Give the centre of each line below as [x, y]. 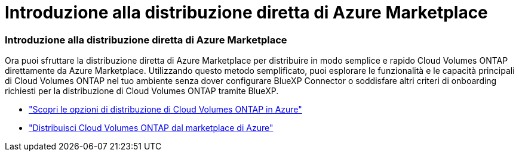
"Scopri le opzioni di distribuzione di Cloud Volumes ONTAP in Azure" [165, 110]
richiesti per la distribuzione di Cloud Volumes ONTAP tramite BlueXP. [142, 91]
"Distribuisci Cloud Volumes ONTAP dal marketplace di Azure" [151, 128]
